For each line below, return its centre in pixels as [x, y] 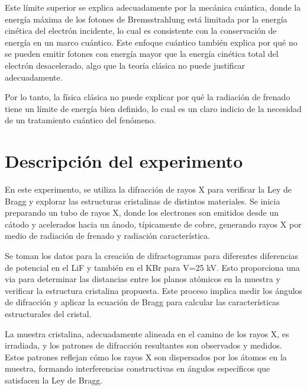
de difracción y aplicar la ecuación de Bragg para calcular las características [142, 302]
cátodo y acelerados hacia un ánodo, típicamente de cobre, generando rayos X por [153, 224]
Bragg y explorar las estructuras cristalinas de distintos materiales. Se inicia [143, 201]
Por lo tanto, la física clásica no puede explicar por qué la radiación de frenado [148, 97]
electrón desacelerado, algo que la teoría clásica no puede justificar [125, 65]
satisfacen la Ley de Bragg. [54, 380]
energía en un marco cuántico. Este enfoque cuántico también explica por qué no [151, 42]
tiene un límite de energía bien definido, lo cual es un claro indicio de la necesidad [153, 108]
